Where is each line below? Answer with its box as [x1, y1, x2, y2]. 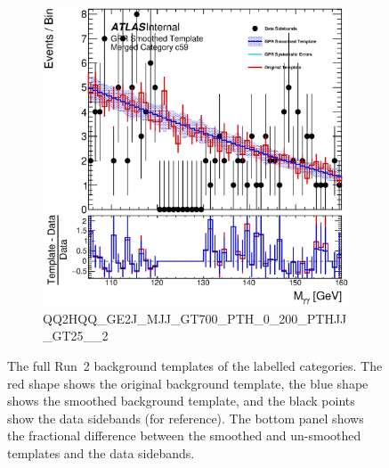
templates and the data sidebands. [7, 444, 195, 463]
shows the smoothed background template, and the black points [7, 391, 355, 410]
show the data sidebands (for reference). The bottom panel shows [7, 408, 364, 427]
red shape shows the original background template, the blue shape [7, 374, 369, 392]
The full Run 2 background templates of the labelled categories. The [7, 357, 383, 375]
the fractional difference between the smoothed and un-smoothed [7, 426, 361, 445]
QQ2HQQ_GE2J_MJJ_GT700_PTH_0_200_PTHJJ [43, 308, 347, 327]
